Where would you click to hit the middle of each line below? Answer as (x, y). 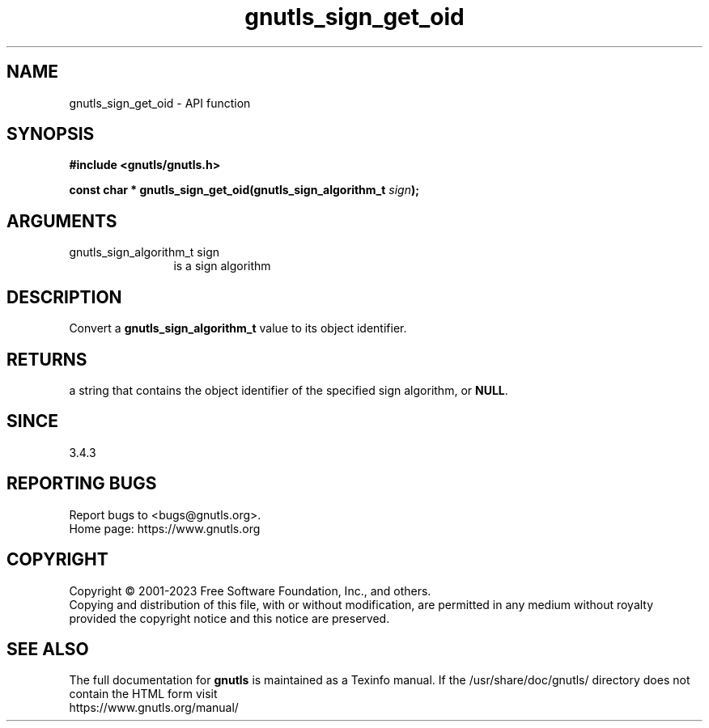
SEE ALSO (48, 649)
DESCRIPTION (64, 297)
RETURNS (47, 359)
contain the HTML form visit (143, 694)
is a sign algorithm (222, 266)
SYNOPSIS (51, 134)
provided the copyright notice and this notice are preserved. (229, 618)
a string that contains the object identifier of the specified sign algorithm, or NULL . (289, 390)
